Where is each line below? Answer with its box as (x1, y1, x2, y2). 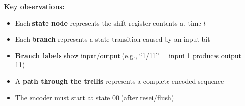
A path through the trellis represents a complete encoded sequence (15, 76, 224, 86)
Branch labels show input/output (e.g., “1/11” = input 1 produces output (15, 50, 242, 60)
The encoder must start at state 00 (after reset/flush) (15, 92, 174, 102)
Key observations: (4, 1, 65, 11)
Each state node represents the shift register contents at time (15, 17, 201, 28)
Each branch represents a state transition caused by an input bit (15, 34, 210, 44)
